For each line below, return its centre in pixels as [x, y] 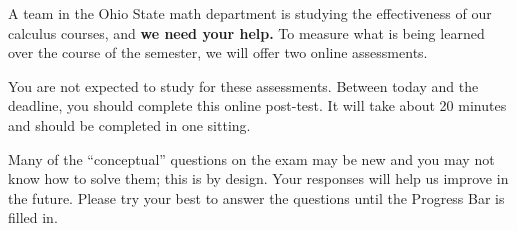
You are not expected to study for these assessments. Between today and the [243, 85]
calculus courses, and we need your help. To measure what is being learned [246, 32]
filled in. [33, 217]
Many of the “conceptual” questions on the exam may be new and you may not [251, 158]
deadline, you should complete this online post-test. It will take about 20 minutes [257, 105]
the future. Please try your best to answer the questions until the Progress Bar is [256, 197]
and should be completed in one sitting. [129, 124]
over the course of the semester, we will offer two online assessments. [218, 52]
